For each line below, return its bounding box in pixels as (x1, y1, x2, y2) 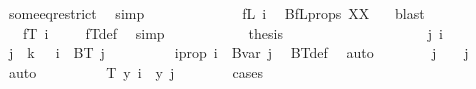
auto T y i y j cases (8, 61, 264, 82)
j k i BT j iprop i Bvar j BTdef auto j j (8, 42, 469, 63)
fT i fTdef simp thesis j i (22, 22, 443, 43)
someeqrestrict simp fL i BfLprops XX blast (8, 3, 425, 23)
